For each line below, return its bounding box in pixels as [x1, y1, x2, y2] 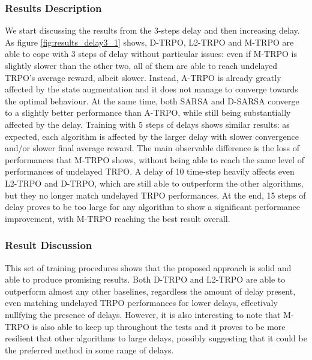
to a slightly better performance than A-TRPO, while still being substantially [5, 106, 291, 119]
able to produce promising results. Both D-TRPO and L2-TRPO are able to [5, 273, 286, 286]
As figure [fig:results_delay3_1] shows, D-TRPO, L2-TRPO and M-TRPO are [5, 35, 294, 48]
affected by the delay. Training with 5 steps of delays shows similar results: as [5, 118, 290, 130]
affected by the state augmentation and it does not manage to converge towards [5, 83, 298, 95]
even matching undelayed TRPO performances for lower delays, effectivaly [5, 296, 278, 309]
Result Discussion [5, 238, 92, 253]
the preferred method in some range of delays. [5, 343, 174, 356]
